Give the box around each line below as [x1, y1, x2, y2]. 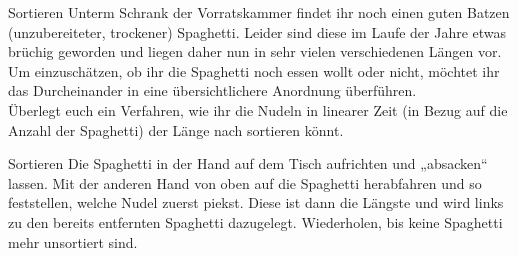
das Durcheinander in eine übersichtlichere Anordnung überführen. [8, 80, 417, 101]
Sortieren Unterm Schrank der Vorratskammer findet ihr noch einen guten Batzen [8, 2, 510, 22]
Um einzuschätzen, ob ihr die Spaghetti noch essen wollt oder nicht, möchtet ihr [8, 60, 500, 81]
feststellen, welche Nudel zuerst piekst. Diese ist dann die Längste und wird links [8, 192, 504, 213]
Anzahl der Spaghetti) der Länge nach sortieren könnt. [8, 119, 344, 140]
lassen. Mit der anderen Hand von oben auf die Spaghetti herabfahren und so [8, 172, 482, 193]
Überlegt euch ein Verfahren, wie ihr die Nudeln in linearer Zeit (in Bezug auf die [8, 99, 508, 120]
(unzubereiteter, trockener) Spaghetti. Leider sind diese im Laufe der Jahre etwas [8, 21, 507, 42]
